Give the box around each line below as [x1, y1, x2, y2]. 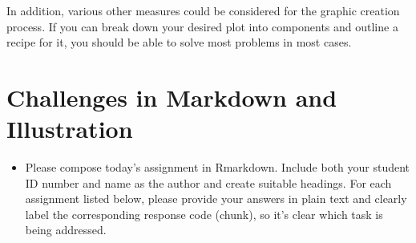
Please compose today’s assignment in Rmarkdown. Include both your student [25, 159, 410, 176]
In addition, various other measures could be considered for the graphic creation [6, 2, 400, 18]
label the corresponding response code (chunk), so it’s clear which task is [25, 205, 383, 222]
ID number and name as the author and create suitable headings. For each [25, 174, 392, 191]
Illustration [6, 112, 133, 145]
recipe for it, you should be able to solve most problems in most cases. [6, 34, 352, 51]
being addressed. [25, 221, 107, 238]
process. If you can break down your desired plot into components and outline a [6, 18, 398, 34]
